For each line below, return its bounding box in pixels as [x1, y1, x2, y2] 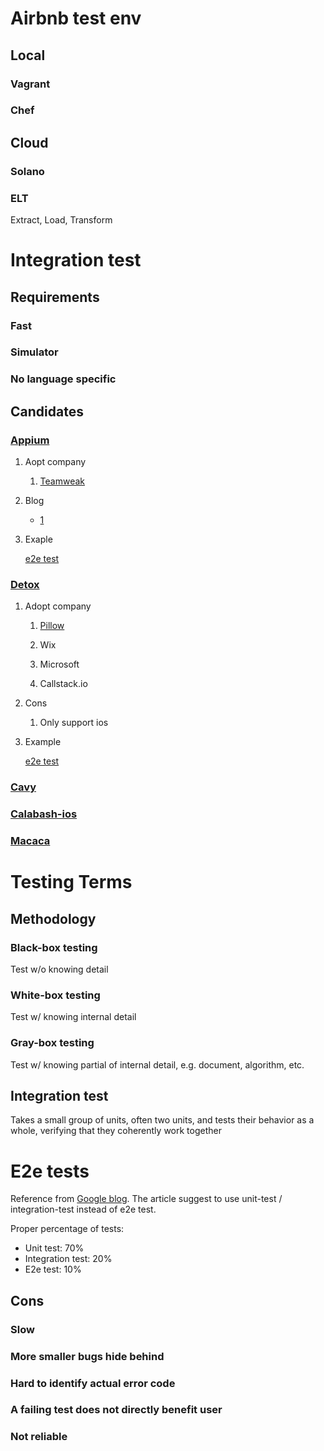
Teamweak [39, 475, 86, 487]
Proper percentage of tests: [10, 1223, 125, 1235]
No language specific [10, 372, 117, 386]
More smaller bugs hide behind [10, 1349, 165, 1363]
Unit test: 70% [24, 1242, 85, 1254]
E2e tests [10, 1160, 90, 1182]
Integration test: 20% [24, 1253, 113, 1265]
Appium [10, 433, 50, 447]
